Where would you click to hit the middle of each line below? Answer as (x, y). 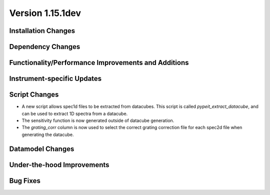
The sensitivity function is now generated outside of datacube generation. (98, 120)
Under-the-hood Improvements (59, 165)
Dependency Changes (45, 47)
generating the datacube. (48, 134)
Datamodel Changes (42, 149)
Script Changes (34, 95)
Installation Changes (42, 31)
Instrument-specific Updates (55, 79)
